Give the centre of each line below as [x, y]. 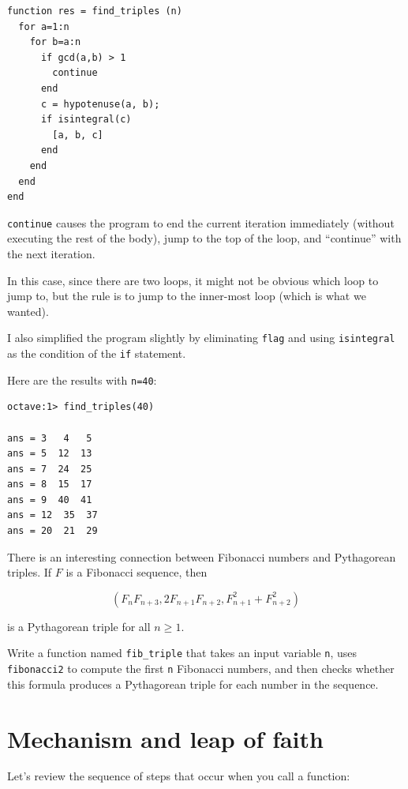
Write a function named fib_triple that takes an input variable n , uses [182, 653]
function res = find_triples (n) [95, 11]
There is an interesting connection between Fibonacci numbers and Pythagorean [202, 556]
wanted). [28, 311]
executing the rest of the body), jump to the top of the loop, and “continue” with [204, 238]
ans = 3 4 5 [50, 438]
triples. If [30, 572]
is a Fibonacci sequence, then [137, 572]
